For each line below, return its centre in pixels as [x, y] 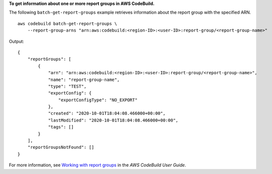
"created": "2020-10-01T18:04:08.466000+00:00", [107, 113]
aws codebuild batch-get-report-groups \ [67, 24]
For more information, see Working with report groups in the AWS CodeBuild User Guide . [98, 165]
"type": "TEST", [67, 86]
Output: [16, 41]
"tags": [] [61, 127]
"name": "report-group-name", [84, 79]
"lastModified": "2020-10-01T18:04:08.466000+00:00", [113, 120]
